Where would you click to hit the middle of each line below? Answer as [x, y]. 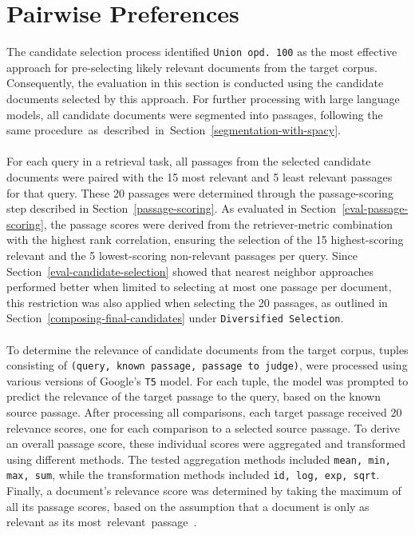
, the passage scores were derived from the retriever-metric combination [218, 224]
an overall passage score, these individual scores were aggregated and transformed [206, 443]
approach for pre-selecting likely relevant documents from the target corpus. [192, 67]
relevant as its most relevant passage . [102, 522]
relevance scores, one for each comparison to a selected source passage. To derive [203, 427]
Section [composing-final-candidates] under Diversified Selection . [175, 318]
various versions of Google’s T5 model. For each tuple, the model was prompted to [207, 380]
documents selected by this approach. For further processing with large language [203, 98]
